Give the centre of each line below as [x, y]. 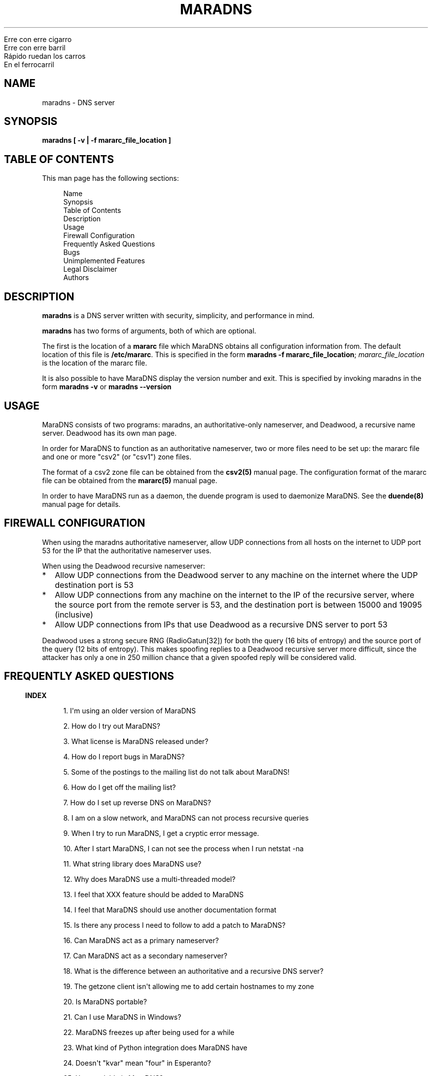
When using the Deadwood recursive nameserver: [124, 566]
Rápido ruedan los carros [45, 56]
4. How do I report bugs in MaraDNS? [124, 756]
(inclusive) [74, 614]
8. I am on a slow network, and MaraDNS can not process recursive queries [186, 818]
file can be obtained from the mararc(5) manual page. [130, 480]
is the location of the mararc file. [95, 363]
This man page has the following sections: [110, 178]
